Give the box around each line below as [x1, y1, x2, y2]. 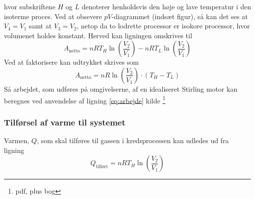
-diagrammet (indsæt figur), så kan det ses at [111, 11, 248, 21]
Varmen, [4, 135, 29, 146]
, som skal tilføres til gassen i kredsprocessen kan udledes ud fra [37, 135, 229, 146]
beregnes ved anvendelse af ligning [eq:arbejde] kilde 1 [4, 94, 166, 105]
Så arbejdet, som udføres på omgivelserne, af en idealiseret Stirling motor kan [4, 83, 238, 94]
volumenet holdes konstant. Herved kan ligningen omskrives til [4, 30, 192, 40]
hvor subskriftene [4, 1, 55, 11]
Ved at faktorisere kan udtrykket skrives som [4, 57, 139, 67]
